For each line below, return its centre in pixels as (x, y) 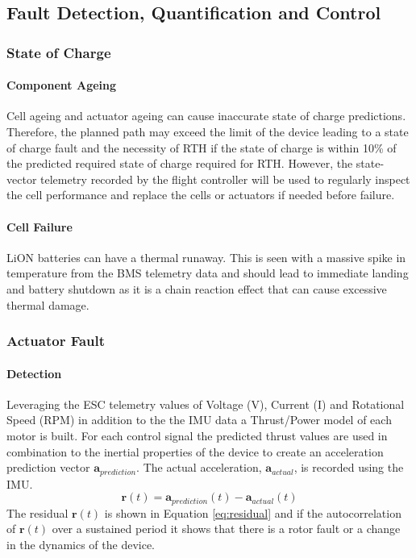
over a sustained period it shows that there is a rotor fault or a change (226, 529)
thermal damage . (48, 304)
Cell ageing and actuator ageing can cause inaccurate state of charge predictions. (206, 116)
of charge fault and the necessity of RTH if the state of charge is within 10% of (202, 147)
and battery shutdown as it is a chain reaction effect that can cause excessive (197, 288)
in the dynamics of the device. (81, 544)
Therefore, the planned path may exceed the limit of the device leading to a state (208, 132)
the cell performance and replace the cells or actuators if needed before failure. (201, 195)
